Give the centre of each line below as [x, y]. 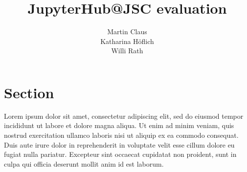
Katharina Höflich [127, 41]
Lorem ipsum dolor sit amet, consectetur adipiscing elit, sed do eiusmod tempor [124, 116]
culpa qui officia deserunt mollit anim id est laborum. [84, 163]
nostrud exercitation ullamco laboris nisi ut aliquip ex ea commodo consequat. [121, 135]
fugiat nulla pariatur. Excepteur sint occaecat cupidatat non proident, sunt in [120, 154]
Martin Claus [127, 32]
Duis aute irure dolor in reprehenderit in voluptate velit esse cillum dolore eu [119, 144]
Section [29, 92]
